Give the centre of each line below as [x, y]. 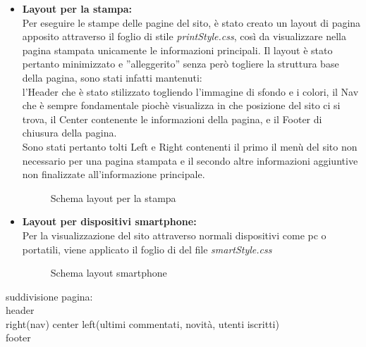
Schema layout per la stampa [113, 197]
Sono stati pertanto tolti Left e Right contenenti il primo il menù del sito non [190, 146]
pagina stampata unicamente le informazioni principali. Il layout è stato [177, 50]
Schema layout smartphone [109, 273]
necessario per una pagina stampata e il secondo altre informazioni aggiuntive [190, 160]
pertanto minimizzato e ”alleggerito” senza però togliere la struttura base [181, 64]
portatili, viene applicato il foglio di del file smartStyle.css [147, 249]
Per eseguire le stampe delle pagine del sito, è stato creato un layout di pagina [191, 22]
